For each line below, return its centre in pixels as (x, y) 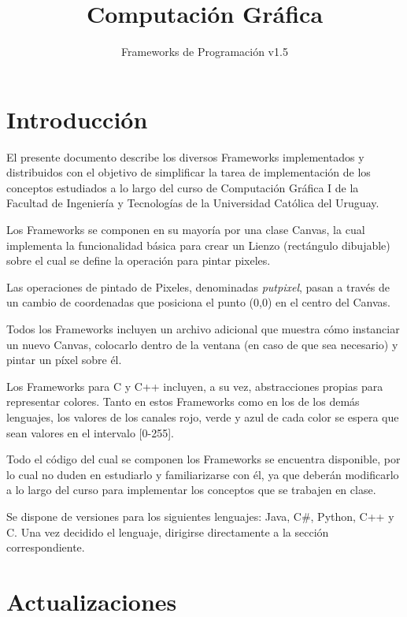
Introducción (77, 119)
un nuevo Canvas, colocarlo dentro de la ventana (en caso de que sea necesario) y (202, 344)
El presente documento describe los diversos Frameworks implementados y (185, 156)
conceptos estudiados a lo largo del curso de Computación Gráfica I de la (183, 187)
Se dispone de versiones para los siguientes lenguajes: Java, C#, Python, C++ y (200, 516)
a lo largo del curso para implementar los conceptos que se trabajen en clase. (191, 490)
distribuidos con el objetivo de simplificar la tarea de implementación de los (189, 172)
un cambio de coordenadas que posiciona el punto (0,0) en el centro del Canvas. (198, 302)
